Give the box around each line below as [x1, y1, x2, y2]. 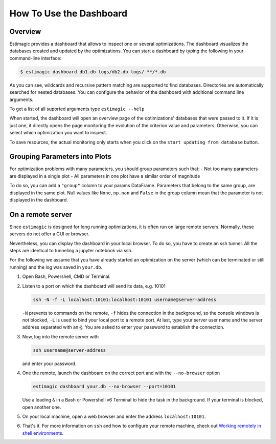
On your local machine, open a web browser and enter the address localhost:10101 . [22, 413, 206, 419]
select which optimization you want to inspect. [9, 130, 107, 136]
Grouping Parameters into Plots [9, 152, 112, 161]
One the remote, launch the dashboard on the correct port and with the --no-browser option [22, 370, 220, 376]
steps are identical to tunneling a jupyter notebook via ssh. [9, 248, 133, 254]
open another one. [22, 404, 61, 410]
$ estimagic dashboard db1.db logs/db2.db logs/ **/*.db [20, 69, 166, 74]
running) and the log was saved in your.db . [9, 264, 102, 270]
